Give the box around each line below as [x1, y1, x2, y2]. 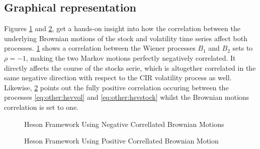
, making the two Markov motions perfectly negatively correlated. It [26, 52, 236, 63]
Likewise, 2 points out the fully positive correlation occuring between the [4, 82, 229, 92]
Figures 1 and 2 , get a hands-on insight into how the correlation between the [4, 23, 240, 34]
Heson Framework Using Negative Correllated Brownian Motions [24, 118, 224, 129]
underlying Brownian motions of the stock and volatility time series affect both [4, 33, 248, 43]
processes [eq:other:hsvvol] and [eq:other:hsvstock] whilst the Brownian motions [4, 92, 249, 102]
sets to [232, 43, 253, 53]
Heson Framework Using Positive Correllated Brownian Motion [24, 135, 219, 146]
